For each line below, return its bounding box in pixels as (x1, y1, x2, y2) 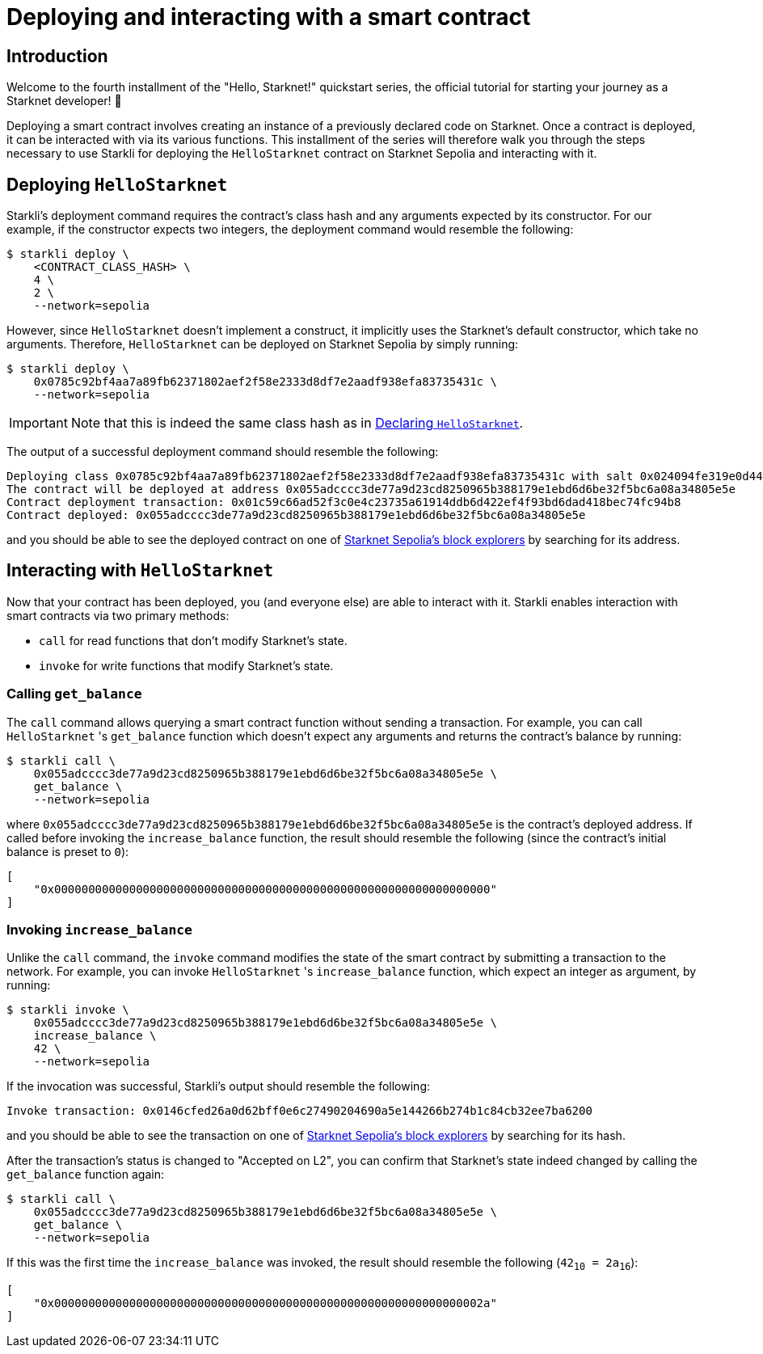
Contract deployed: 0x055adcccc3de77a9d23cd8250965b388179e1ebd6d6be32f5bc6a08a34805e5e (6, 508, 586, 522)
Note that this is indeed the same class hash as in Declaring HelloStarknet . (70, 415, 524, 432)
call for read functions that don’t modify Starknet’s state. (39, 633, 348, 647)
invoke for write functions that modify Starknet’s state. (39, 658, 334, 673)
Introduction (6, 45, 108, 66)
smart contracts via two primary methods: (6, 608, 230, 622)
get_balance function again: (6, 1167, 164, 1182)
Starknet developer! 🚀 (6, 94, 122, 108)
